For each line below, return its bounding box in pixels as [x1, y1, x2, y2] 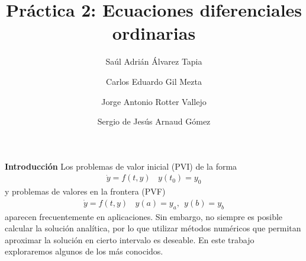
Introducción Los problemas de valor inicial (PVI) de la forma [5, 160, 237, 172]
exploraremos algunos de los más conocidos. [5, 245, 163, 257]
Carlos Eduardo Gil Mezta [106, 75, 202, 87]
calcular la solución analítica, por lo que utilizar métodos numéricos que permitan [5, 222, 301, 234]
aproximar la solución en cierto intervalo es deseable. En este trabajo [5, 233, 255, 246]
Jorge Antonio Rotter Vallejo [101, 95, 207, 107]
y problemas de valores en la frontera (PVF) [5, 185, 166, 198]
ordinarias [112, 21, 196, 45]
